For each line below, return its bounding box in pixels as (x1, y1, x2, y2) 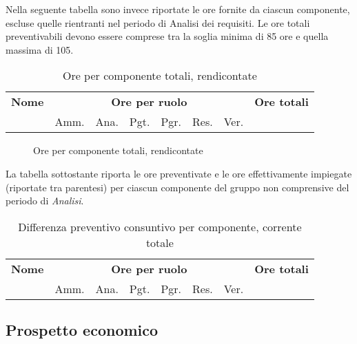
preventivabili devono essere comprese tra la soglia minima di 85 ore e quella (6, 29, 329, 43)
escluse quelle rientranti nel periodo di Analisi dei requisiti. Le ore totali (6, 15, 310, 30)
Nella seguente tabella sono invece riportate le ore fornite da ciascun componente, (6, 2, 350, 16)
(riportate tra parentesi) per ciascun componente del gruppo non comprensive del (6, 180, 349, 194)
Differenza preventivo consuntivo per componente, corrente (18, 218, 302, 235)
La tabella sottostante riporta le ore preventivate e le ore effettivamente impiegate (6, 166, 352, 180)
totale (145, 234, 174, 250)
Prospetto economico (6, 319, 159, 341)
